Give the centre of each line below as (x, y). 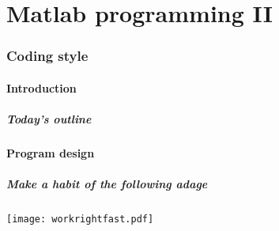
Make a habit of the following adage (107, 184)
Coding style (47, 56)
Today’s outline (49, 119)
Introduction (41, 87)
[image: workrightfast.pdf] (80, 220)
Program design (51, 152)
